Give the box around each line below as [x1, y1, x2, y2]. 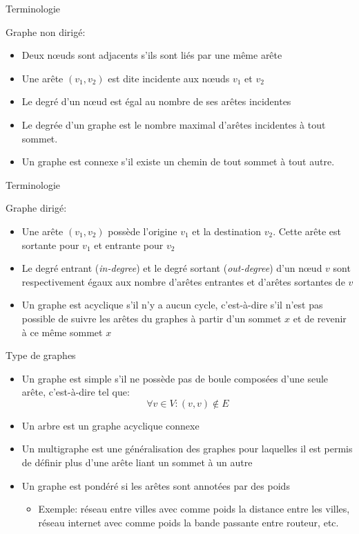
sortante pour [21, 237, 79, 252]
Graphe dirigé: [6, 201, 67, 215]
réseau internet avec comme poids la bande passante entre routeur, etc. [38, 515, 339, 529]
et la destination [192, 223, 261, 238]
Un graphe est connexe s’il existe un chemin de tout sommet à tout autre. [21, 154, 335, 169]
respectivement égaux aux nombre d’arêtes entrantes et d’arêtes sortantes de [21, 274, 345, 288]
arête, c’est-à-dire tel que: [21, 385, 130, 399]
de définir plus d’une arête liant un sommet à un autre [21, 455, 253, 470]
